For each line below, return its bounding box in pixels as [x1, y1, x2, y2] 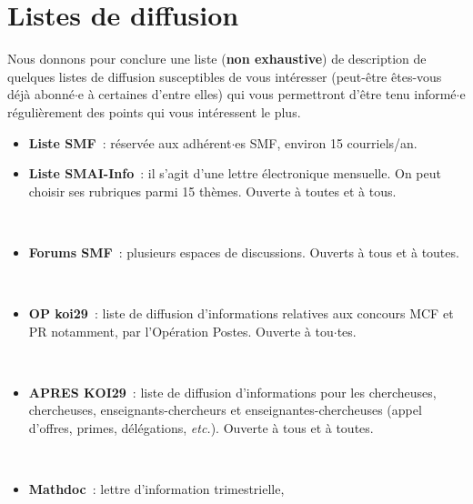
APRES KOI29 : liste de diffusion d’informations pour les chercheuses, [28, 382, 437, 401]
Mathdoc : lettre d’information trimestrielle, [28, 479, 285, 499]
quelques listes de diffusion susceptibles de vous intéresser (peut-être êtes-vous [7, 66, 442, 86]
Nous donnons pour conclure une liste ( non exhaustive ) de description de [7, 49, 427, 68]
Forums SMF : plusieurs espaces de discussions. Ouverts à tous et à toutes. [28, 242, 459, 261]
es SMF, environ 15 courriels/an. [235, 133, 418, 152]
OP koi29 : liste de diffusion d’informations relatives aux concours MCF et [28, 304, 454, 323]
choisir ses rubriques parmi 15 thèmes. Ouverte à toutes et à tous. [28, 181, 397, 200]
